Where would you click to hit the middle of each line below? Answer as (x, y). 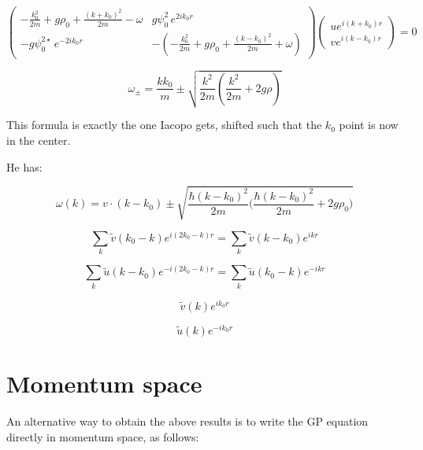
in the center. (39, 140)
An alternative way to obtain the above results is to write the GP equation (187, 420)
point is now (369, 125)
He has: (24, 166)
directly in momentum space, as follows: (103, 436)
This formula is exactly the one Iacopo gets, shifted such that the (164, 125)
